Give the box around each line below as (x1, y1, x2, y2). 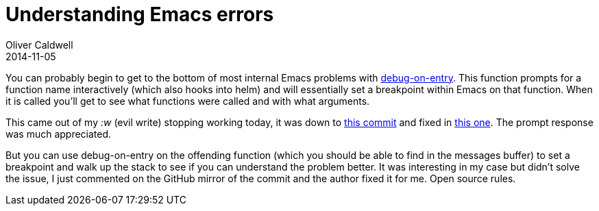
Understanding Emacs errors (5, 3, 274, 26)
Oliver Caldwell (5, 38, 73, 51)
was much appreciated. (5, 127, 112, 140)
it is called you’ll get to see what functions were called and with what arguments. (5, 95, 370, 107)
